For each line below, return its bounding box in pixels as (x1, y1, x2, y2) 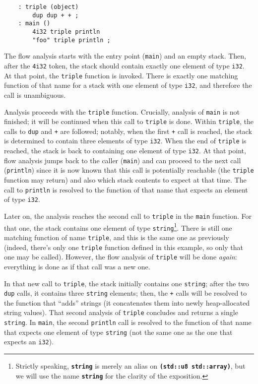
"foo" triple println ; (32, 36, 111, 44)
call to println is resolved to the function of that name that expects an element (4, 184, 248, 194)
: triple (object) (18, 3, 79, 10)
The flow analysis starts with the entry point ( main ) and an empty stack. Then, (4, 51, 246, 61)
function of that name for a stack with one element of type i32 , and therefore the (4, 80, 252, 90)
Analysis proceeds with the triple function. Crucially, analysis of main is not (4, 106, 240, 117)
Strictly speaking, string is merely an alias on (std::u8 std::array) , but (15, 361, 246, 371)
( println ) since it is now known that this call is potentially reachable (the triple (4, 165, 254, 175)
